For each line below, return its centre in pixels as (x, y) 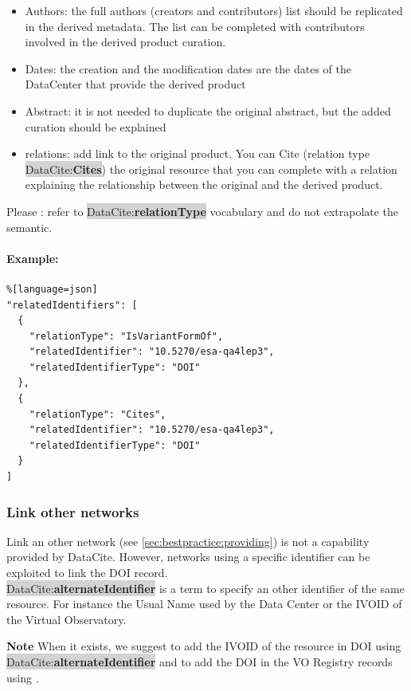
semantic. (29, 227)
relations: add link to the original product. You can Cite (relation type (198, 153)
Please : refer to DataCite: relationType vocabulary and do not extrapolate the (203, 211)
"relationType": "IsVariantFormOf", (126, 336)
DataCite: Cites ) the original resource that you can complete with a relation (211, 169)
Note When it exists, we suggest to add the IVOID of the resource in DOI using (204, 646)
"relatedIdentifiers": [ (72, 305)
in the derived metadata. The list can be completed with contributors (195, 26)
